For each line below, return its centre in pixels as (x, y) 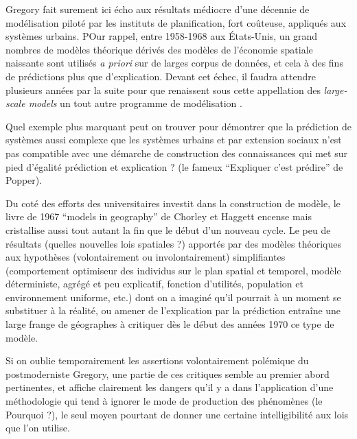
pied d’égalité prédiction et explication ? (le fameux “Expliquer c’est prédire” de (174, 166)
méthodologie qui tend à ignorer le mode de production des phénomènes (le (164, 401)
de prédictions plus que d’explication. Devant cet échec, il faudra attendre (161, 76)
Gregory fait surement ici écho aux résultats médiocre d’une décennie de (158, 9)
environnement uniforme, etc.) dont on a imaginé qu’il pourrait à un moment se (173, 297)
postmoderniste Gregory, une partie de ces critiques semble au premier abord (168, 373)
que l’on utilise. (38, 428)
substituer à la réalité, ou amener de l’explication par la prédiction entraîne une (173, 310)
